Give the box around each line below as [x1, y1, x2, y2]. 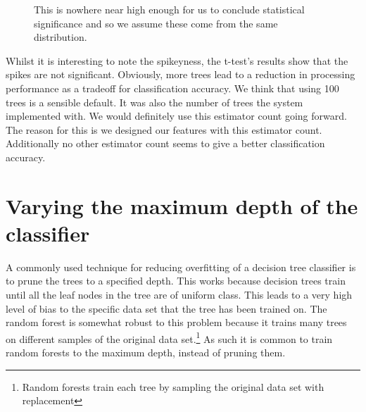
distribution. [34, 30, 87, 44]
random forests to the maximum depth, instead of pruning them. [6, 345, 286, 360]
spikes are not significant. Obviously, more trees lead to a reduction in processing [6, 67, 355, 82]
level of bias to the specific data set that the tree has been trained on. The [6, 301, 327, 316]
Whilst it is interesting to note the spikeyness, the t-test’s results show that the [6, 53, 348, 68]
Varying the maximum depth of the [6, 191, 358, 220]
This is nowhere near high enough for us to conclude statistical [34, 2, 305, 16]
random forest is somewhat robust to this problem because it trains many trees [6, 315, 347, 330]
